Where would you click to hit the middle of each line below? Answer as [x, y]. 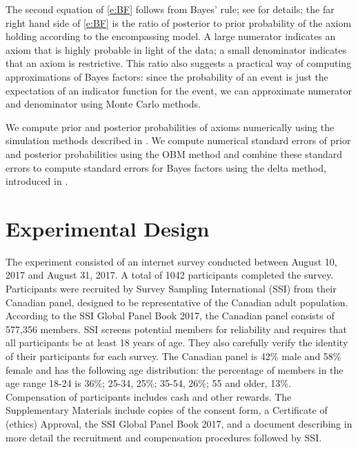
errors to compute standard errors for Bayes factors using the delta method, [166, 167]
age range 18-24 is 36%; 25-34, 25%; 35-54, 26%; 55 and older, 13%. [148, 383]
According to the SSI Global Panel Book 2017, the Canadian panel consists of [170, 316]
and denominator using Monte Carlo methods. [103, 104]
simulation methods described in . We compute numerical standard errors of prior [178, 140]
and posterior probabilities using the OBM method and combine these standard [174, 153]
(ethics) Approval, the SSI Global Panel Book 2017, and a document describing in [179, 423]
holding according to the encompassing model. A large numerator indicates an [171, 36]
